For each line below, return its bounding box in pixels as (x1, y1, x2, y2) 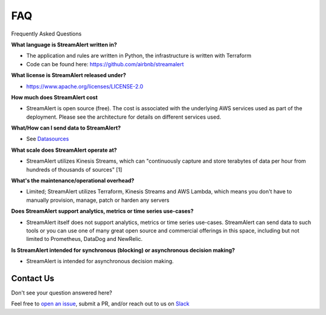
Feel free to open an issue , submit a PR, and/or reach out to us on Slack (11, 300, 190, 307)
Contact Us (11, 273, 54, 283)
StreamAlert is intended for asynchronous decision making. (26, 258, 174, 265)
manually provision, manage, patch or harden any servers (26, 196, 170, 204)
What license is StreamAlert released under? (11, 72, 126, 79)
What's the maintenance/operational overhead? (11, 177, 135, 184)
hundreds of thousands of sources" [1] (26, 166, 123, 173)
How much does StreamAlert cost (11, 93, 98, 101)
